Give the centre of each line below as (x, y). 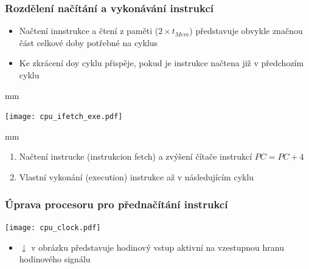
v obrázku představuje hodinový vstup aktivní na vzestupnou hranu (158, 247)
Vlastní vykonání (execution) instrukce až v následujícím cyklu (137, 177)
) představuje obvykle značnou (246, 31)
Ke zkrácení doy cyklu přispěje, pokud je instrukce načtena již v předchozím (161, 63)
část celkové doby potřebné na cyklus (89, 42)
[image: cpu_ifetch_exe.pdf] (64, 117)
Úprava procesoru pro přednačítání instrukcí (116, 204)
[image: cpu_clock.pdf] (53, 227)
